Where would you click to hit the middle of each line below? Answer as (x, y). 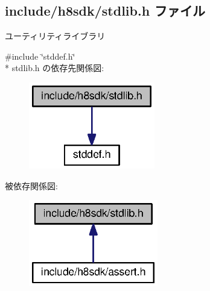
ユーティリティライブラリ (55, 36)
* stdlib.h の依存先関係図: (55, 68)
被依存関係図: (31, 185)
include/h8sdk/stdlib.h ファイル (105, 11)
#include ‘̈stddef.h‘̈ (40, 56)
